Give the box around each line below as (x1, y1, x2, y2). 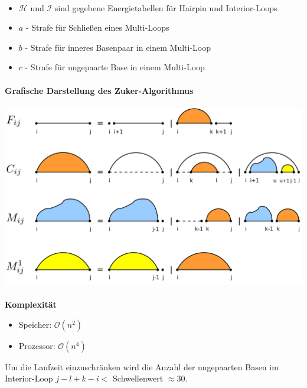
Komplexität (5, 298, 57, 311)
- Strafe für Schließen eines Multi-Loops (25, 21, 169, 34)
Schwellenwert (113, 372, 164, 384)
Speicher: (18, 318, 52, 330)
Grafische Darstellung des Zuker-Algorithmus (5, 84, 194, 96)
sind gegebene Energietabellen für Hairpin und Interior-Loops (54, 1, 277, 14)
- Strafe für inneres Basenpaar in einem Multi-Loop (25, 41, 211, 53)
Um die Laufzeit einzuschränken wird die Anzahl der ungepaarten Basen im (5, 360, 279, 373)
